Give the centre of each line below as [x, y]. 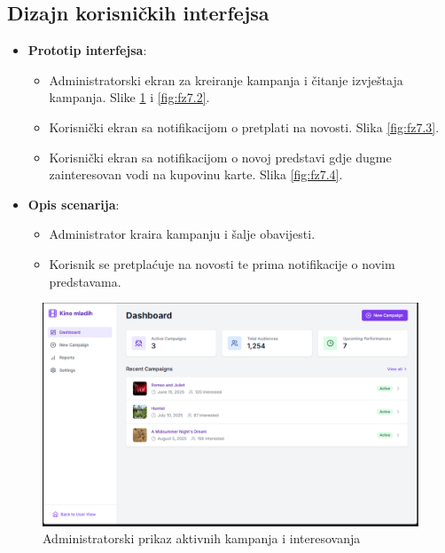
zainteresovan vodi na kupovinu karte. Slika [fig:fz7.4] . [196, 174]
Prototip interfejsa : [87, 50]
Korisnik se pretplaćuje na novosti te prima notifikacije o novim [222, 263]
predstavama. [85, 281]
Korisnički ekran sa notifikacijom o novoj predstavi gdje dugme [220, 157]
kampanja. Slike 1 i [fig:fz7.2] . [129, 97]
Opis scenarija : [74, 204]
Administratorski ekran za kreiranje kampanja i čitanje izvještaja [226, 79]
